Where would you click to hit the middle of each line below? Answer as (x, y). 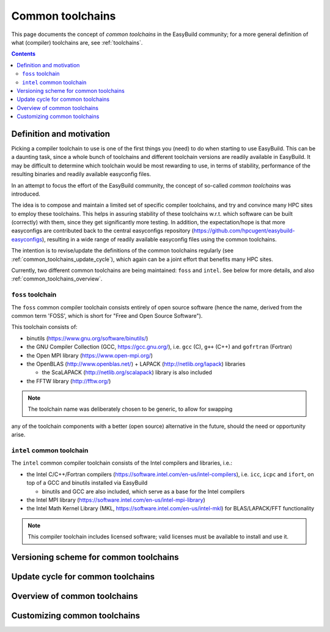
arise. (18, 435)
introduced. (26, 194)
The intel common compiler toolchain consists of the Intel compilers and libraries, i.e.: (122, 463)
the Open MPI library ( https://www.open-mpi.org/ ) (90, 355)
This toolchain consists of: (44, 327)
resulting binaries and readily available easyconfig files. (81, 174)
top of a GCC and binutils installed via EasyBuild (87, 483)
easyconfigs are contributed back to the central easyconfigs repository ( (103, 231)
